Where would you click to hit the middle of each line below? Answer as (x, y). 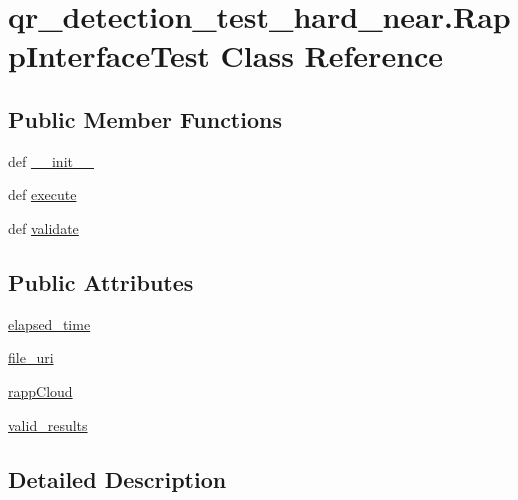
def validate (43, 227)
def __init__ (51, 160)
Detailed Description (117, 478)
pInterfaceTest (109, 55)
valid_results (48, 424)
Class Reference (332, 55)
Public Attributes (101, 281)
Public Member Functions (145, 118)
